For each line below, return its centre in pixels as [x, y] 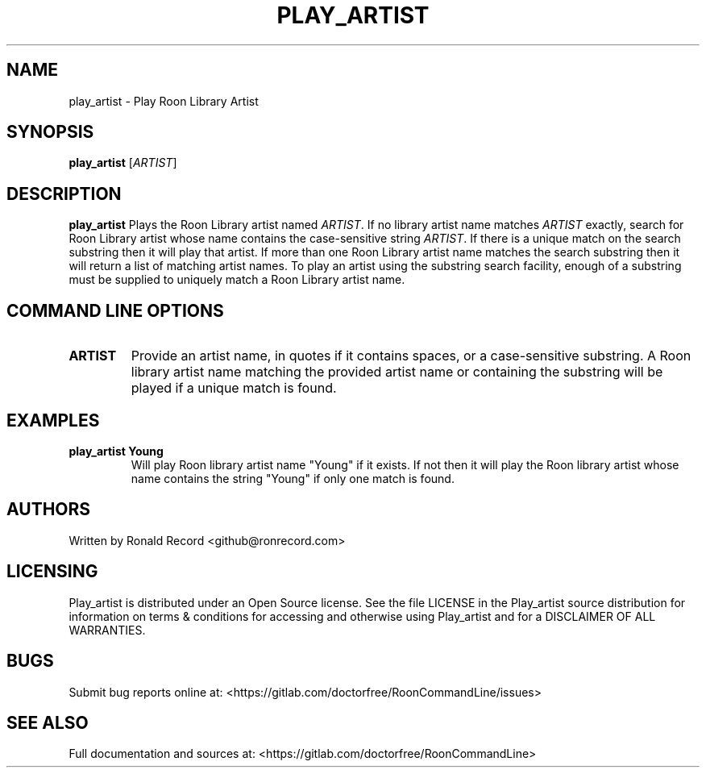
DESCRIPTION [64, 193]
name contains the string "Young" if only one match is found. [293, 478]
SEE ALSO [48, 722]
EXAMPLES [53, 420]
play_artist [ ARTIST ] [123, 163]
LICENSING [52, 572]
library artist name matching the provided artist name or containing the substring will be [397, 372]
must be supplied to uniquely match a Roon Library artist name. [237, 280]
